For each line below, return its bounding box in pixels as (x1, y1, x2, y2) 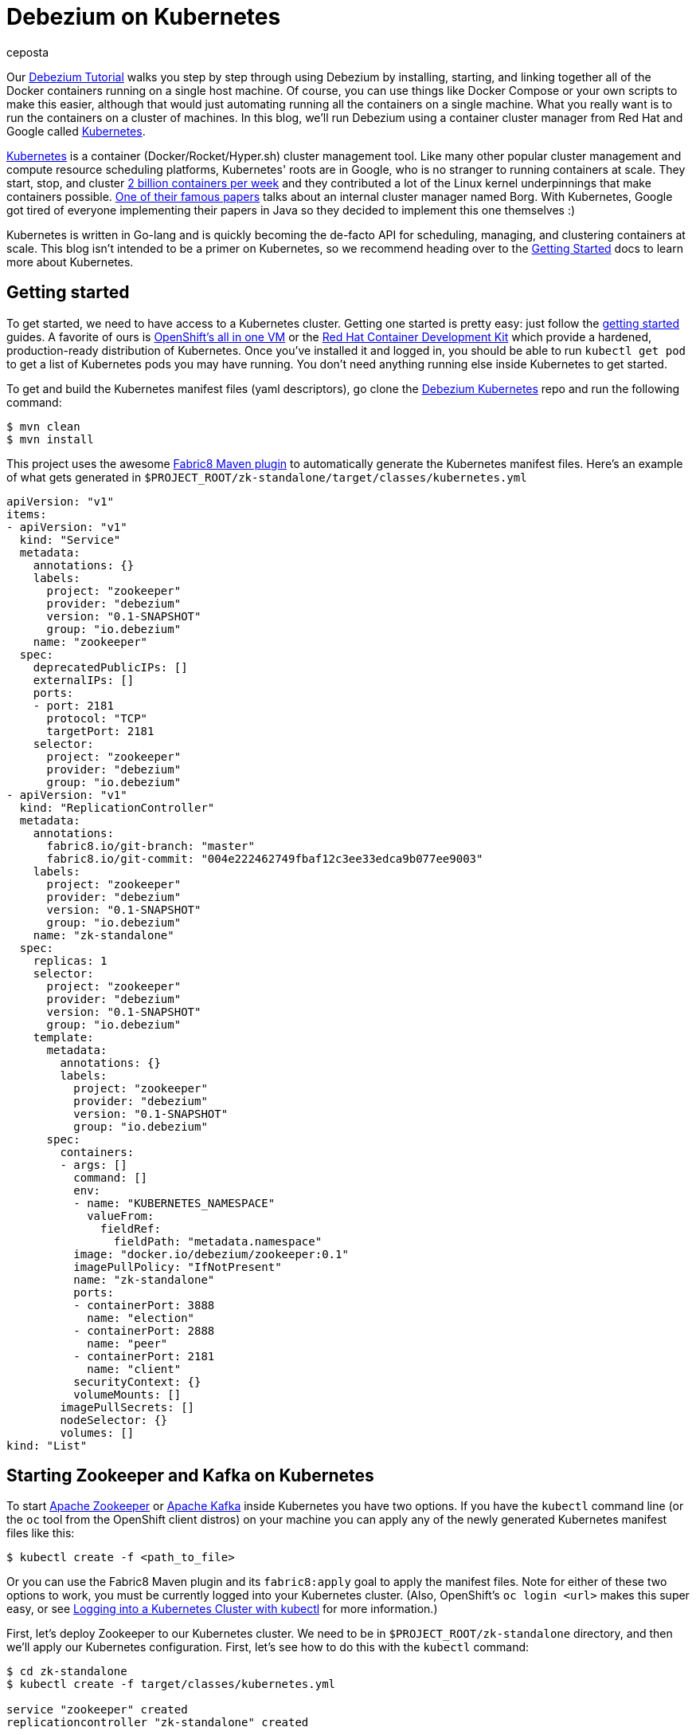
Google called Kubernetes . (6, 124, 146, 138)
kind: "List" (6, 1438, 88, 1452)
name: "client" (87, 1362, 182, 1375)
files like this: (6, 1526, 75, 1540)
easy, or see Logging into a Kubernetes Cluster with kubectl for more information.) (6, 1602, 438, 1616)
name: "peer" (87, 1336, 168, 1350)
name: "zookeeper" (33, 635, 148, 648)
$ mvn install (6, 432, 94, 446)
